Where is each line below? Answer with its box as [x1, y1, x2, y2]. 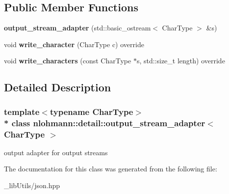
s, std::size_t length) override [136, 55, 225, 66]
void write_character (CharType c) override [4, 39, 144, 49]
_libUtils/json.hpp [4, 180, 60, 191]
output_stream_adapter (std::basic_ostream [4, 23, 151, 33]
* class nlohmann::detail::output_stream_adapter [4, 116, 205, 129]
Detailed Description [4, 80, 111, 95]
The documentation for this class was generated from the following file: [4, 164, 217, 174]
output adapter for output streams [4, 147, 108, 157]
